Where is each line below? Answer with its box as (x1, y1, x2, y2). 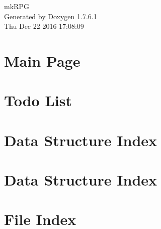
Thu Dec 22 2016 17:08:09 (4, 21, 84, 31)
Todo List (4, 90, 72, 111)
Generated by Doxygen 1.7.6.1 (4, 11, 97, 21)
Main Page (4, 50, 80, 71)
